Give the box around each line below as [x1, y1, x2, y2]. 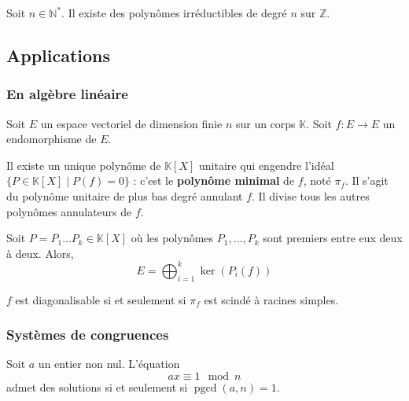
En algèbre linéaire [6, 84, 128, 104]
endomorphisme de [6, 131, 97, 147]
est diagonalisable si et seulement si [15, 291, 186, 307]
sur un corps [235, 115, 296, 131]
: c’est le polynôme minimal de [133, 172, 295, 189]
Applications [6, 42, 111, 67]
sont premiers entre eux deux [263, 230, 403, 246]
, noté [303, 172, 331, 189]
